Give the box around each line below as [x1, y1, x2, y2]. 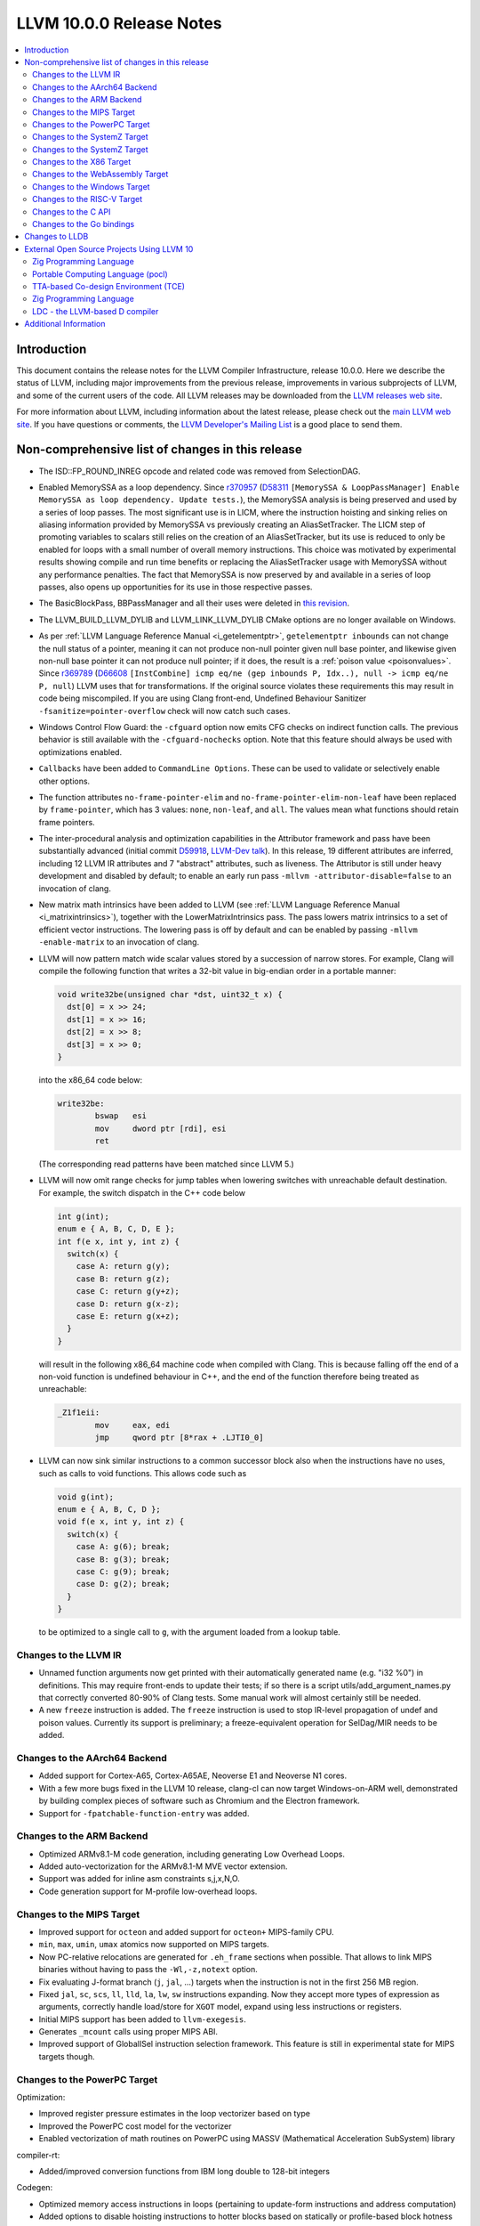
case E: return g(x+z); [76, 1311, 180, 1321]
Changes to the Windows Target [32, 181, 150, 191]
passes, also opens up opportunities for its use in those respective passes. [38, 581, 313, 592]
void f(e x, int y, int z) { [57, 1516, 185, 1527]
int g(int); [57, 1211, 110, 1222]
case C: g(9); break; [76, 1566, 171, 1576]
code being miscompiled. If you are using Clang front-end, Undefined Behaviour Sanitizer [38, 693, 367, 703]
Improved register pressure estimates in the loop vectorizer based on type [38, 2108, 311, 2119]
